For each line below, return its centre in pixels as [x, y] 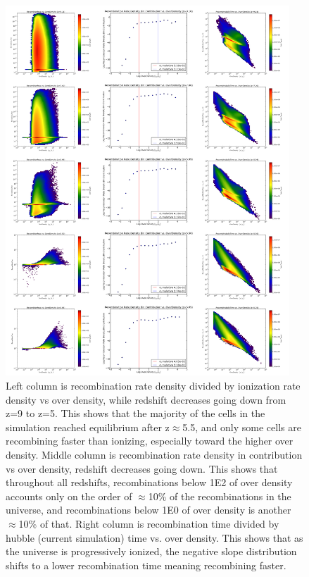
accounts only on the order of [69, 496]
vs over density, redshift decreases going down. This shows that [142, 468]
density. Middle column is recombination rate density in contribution [154, 454]
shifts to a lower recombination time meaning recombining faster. [146, 565]
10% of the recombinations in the [220, 496]
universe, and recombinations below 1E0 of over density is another [149, 510]
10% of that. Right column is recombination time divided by [149, 523]
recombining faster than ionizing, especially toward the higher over [150, 441]
